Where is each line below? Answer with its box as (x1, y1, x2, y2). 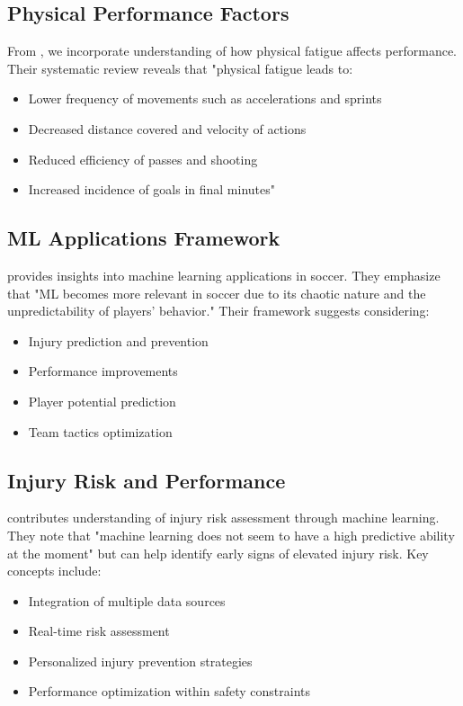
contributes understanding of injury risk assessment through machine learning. (7, 508, 440, 527)
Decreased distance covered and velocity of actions (28, 119, 307, 138)
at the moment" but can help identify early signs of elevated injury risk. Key (7, 543, 429, 562)
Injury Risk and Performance (7, 466, 286, 494)
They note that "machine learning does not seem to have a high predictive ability (7, 525, 455, 544)
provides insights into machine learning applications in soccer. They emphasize (7, 265, 441, 284)
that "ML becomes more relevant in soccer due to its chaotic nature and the (7, 283, 426, 302)
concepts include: (7, 561, 102, 580)
